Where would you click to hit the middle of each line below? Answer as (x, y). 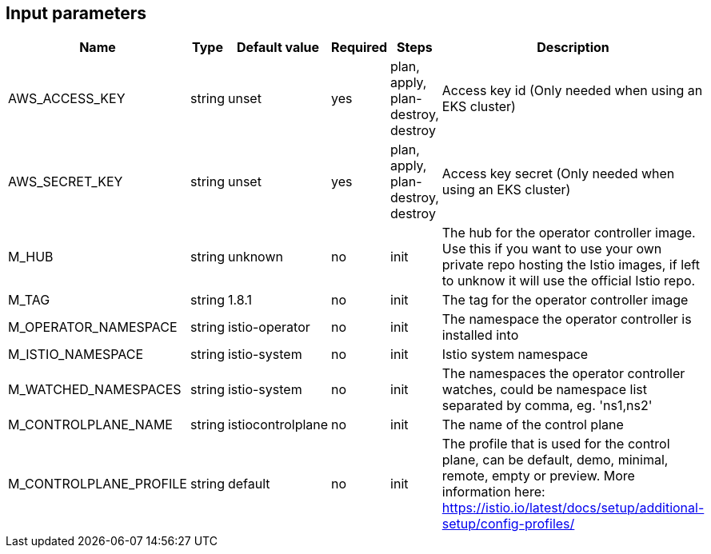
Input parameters (76, 13)
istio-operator (269, 327)
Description (573, 48)
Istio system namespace (515, 355)
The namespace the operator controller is (567, 319)
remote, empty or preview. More (538, 476)
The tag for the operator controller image (565, 300)
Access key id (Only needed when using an (572, 91)
